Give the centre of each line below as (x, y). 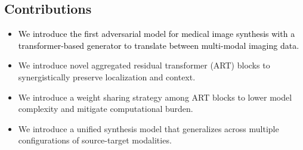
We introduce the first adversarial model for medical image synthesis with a (157, 34)
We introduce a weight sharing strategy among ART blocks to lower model (155, 97)
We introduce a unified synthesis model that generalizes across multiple (149, 128)
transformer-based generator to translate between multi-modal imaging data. (159, 45)
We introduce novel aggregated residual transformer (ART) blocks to (144, 65)
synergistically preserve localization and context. (107, 76)
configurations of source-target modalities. (95, 140)
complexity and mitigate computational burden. (106, 109)
